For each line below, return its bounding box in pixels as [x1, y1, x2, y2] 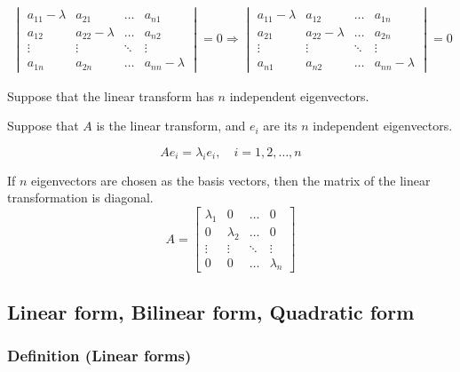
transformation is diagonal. [7, 188, 154, 207]
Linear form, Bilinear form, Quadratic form [7, 297, 415, 325]
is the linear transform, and [96, 116, 246, 135]
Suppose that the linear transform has [7, 86, 214, 105]
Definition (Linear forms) [7, 344, 192, 367]
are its [263, 116, 297, 135]
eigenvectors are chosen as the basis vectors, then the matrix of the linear [31, 170, 431, 189]
